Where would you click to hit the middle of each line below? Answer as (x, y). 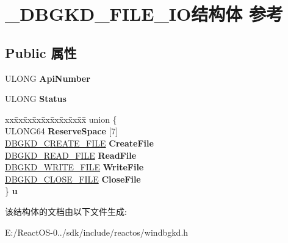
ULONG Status (36, 99)
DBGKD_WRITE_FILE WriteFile (74, 167)
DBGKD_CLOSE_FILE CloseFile (73, 179)
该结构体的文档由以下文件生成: (66, 211)
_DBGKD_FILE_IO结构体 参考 (144, 14)
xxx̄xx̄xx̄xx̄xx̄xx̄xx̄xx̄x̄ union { (61, 119)
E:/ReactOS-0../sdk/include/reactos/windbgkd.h (97, 232)
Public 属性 (41, 52)
